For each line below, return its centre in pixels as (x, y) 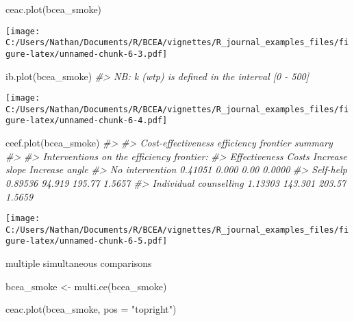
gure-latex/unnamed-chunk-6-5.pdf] (87, 241)
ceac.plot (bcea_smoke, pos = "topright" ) (91, 309)
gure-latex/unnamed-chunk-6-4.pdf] (87, 121)
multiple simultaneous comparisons (79, 263)
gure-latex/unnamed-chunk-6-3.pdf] (87, 54)
